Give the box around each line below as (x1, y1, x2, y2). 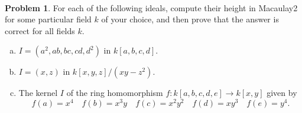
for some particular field (5, 13, 92, 25)
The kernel (18, 87, 58, 99)
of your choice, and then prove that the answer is (101, 13, 279, 25)
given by (267, 87, 297, 99)
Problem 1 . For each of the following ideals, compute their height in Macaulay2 (5, 1, 298, 14)
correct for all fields (5, 24, 75, 36)
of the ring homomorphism (66, 87, 163, 99)
